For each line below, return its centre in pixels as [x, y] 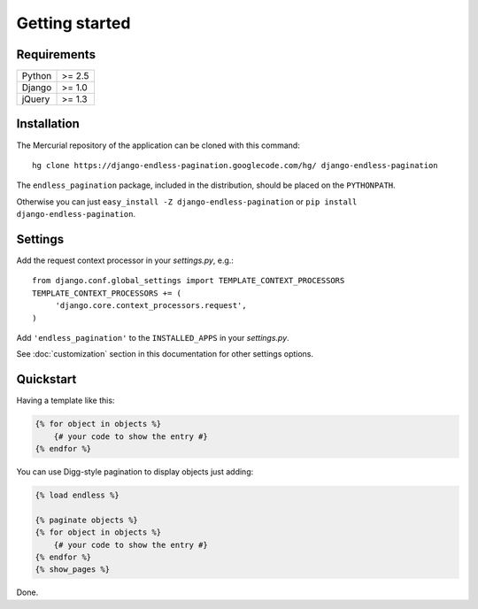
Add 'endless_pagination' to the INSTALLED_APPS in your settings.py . [153, 338]
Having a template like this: [66, 401]
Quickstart [46, 379]
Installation [48, 124]
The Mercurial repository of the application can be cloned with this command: [158, 145]
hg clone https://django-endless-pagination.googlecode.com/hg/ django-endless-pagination [235, 165]
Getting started [73, 23]
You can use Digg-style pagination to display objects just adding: [135, 472]
